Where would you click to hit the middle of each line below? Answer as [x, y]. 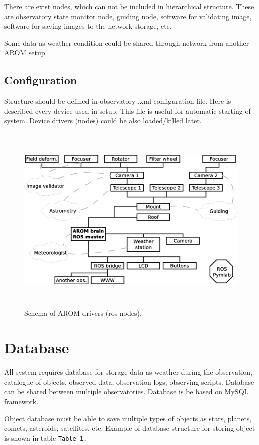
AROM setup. [26, 53]
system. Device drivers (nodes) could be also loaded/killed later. [103, 121]
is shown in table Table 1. [46, 438]
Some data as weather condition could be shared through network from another [127, 43]
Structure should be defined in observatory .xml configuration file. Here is [118, 101]
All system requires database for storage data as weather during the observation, [128, 372]
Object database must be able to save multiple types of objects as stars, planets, [128, 418]
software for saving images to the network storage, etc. [88, 26]
